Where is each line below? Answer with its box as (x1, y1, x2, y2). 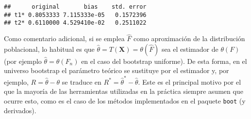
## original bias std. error (4, 3, 147, 10)
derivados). (4, 105, 36, 115)
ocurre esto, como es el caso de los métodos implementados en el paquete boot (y (4, 95, 246, 105)
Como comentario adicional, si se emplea (4, 33, 125, 44)
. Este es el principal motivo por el (138, 76, 241, 87)
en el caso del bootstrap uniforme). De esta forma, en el (81, 56, 247, 66)
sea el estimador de (161, 44, 218, 54)
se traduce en (62, 76, 101, 87)
